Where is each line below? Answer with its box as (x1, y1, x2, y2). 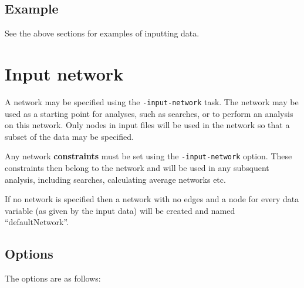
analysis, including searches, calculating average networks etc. (5, 173, 226, 185)
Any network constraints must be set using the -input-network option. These (5, 150, 292, 162)
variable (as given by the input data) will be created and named (5, 204, 235, 216)
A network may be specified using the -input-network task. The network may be (5, 95, 299, 108)
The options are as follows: (5, 272, 101, 284)
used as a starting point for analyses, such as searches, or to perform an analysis (5, 107, 293, 119)
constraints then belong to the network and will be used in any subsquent (5, 162, 269, 174)
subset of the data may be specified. (5, 130, 134, 142)
